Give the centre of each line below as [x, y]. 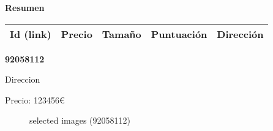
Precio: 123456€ [35, 99]
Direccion [23, 79]
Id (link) [31, 34]
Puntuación [179, 34]
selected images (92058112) [80, 120]
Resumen [25, 7]
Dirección [240, 34]
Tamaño [122, 34]
